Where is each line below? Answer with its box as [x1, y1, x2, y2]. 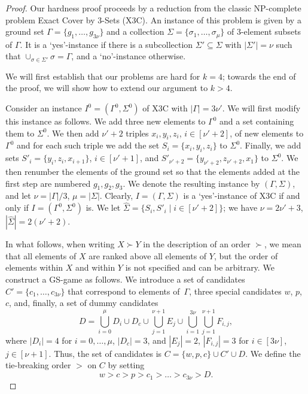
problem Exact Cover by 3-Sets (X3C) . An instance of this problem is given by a [5, 13, 301, 26]
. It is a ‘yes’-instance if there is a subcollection [20, 38, 193, 50]
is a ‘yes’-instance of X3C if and [183, 189, 300, 202]
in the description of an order [143, 238, 251, 250]
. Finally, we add [240, 139, 301, 151]
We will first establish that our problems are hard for [5, 69, 200, 82]
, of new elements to [230, 126, 304, 139]
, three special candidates [189, 284, 282, 297]
